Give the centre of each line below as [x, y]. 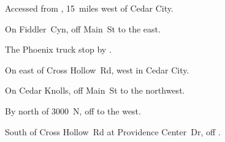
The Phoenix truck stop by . [58, 49]
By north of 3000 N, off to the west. [73, 110]
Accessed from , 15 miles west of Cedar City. [89, 8]
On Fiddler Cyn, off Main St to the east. [83, 28]
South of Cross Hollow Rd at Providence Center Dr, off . [113, 131]
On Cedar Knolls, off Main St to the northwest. [95, 90]
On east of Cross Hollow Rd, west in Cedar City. [97, 69]
